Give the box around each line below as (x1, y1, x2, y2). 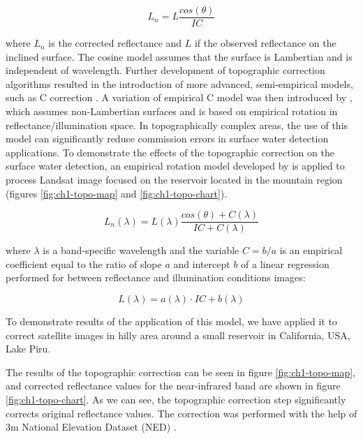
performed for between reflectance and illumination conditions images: (6, 270, 306, 285)
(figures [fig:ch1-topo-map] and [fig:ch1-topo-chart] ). (6, 186, 228, 200)
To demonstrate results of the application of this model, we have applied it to (6, 314, 337, 329)
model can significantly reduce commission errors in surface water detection (6, 131, 329, 146)
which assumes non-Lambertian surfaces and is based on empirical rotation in (6, 104, 338, 119)
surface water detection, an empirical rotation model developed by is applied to (6, 158, 345, 173)
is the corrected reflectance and (48, 36, 182, 50)
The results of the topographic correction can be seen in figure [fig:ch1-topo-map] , (6, 364, 355, 379)
